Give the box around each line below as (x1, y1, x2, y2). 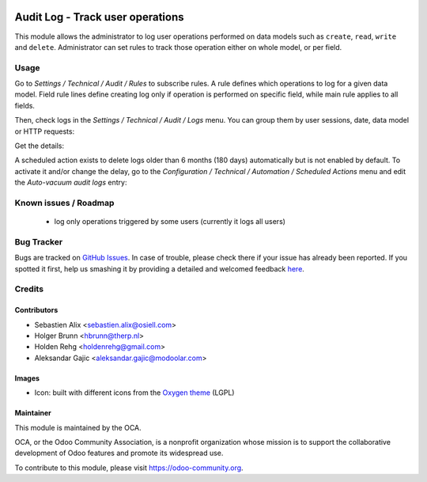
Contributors (14, 306, 59, 315)
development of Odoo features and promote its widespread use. (14, 448, 224, 458)
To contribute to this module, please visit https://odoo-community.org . (14, 463, 244, 473)
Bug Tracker (14, 236, 63, 247)
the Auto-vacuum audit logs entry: (14, 178, 127, 188)
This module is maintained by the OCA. (14, 423, 142, 432)
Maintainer (14, 408, 51, 418)
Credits (14, 283, 43, 294)
